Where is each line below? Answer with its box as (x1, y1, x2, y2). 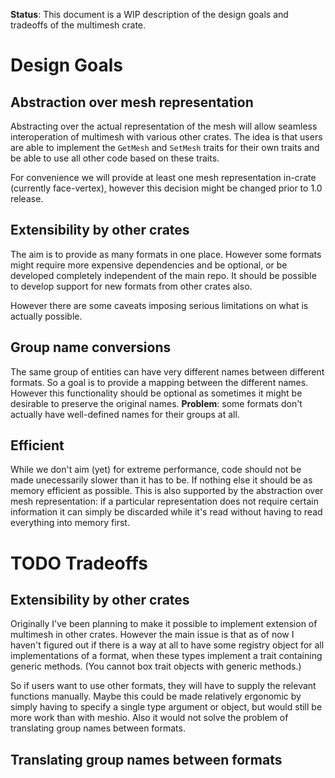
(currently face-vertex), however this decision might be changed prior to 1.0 (10, 182, 323, 194)
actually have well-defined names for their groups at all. (10, 408, 240, 420)
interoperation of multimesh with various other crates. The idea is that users (10, 131, 323, 143)
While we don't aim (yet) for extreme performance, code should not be (10, 464, 302, 476)
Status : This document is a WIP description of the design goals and (10, 9, 289, 20)
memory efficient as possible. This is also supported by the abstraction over (10, 485, 324, 497)
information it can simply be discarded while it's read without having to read (10, 506, 323, 518)
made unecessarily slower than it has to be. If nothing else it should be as (10, 474, 313, 486)
